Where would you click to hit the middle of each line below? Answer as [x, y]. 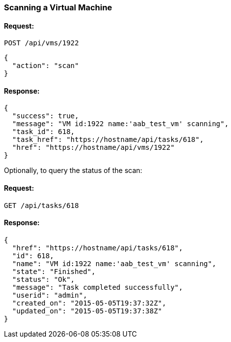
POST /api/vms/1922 [41, 43]
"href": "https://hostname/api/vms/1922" [93, 148]
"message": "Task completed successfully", [97, 287]
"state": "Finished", [54, 271]
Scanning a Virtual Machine [58, 7]
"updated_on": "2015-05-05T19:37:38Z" [87, 311]
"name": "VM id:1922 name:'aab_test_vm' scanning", [114, 263]
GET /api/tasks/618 [41, 205]
